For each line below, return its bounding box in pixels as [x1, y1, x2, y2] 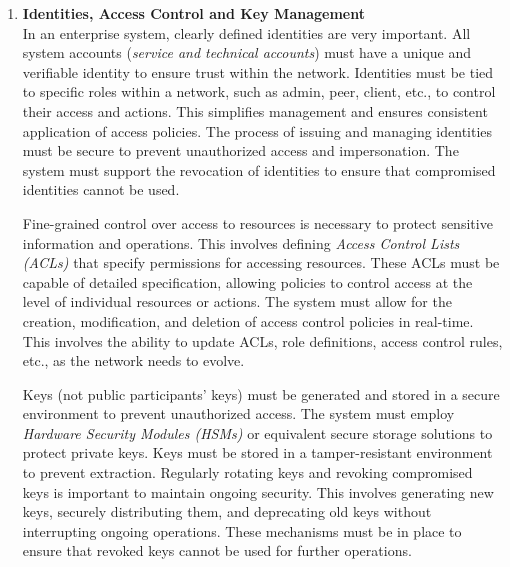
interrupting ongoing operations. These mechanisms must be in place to [22, 520, 462, 541]
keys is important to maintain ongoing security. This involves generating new [22, 481, 494, 502]
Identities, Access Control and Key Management [22, 3, 365, 23]
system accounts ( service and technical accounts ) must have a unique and [22, 42, 472, 63]
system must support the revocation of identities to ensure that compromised [22, 159, 496, 180]
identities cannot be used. [22, 179, 180, 200]
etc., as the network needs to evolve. [22, 350, 245, 371]
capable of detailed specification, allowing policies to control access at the [22, 271, 473, 292]
